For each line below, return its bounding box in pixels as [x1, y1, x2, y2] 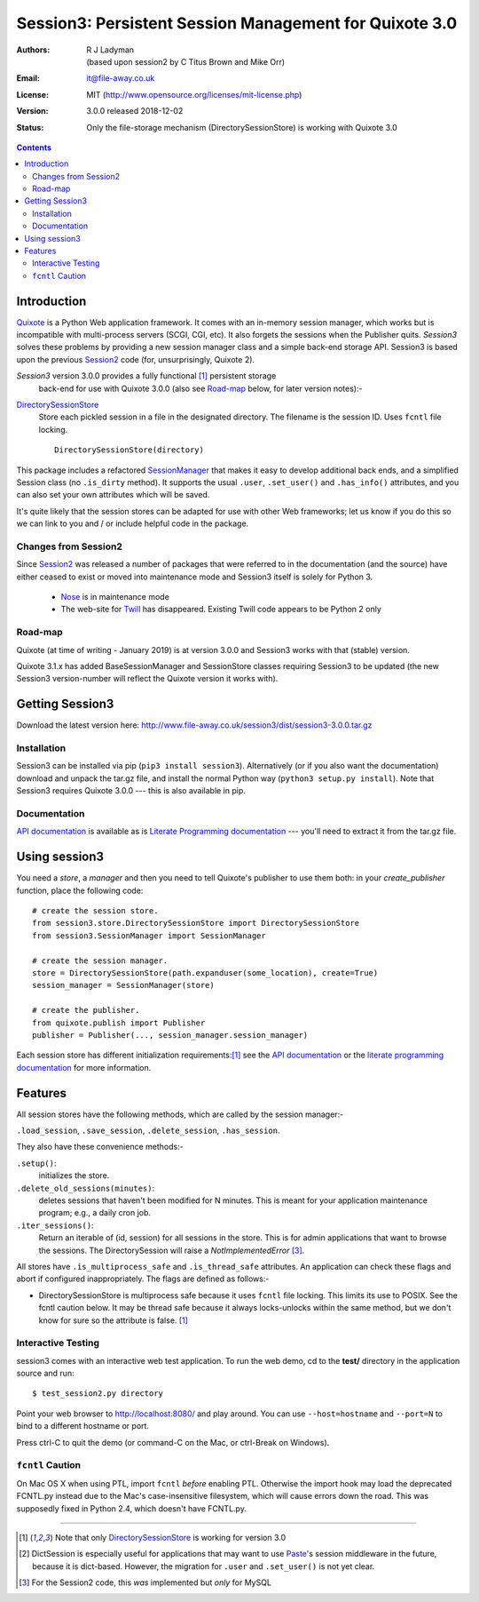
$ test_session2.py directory [32, 1389, 164, 1399]
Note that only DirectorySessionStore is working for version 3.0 [54, 1532, 287, 1542]
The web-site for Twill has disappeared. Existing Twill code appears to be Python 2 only [60, 604, 381, 615]
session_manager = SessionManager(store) [32, 980, 215, 991]
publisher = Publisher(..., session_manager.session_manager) [32, 1030, 309, 1040]
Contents [16, 142, 52, 153]
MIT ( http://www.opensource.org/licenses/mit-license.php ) [86, 89, 302, 100]
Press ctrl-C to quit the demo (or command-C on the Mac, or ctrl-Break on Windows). [16, 1437, 330, 1447]
